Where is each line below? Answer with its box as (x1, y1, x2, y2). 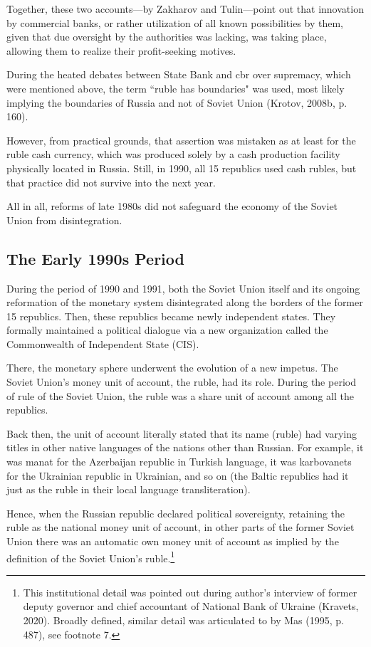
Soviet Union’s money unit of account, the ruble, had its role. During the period (6, 374, 356, 389)
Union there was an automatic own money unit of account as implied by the (6, 534, 339, 549)
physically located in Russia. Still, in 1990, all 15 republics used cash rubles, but (6, 160, 357, 175)
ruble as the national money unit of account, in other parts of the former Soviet (6, 520, 355, 535)
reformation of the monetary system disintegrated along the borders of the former (6, 295, 363, 310)
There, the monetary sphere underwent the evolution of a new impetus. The (6, 360, 338, 375)
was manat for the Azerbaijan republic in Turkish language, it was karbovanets (6, 454, 352, 469)
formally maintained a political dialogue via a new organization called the (6, 322, 328, 337)
